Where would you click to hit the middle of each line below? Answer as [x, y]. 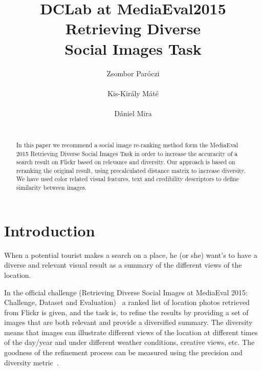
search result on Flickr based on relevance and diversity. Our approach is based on [126, 162]
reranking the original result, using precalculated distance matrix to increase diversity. [131, 170]
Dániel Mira [133, 113]
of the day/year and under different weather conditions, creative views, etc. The [129, 342]
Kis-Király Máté [133, 93]
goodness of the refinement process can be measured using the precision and [123, 352]
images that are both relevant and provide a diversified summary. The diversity [128, 322]
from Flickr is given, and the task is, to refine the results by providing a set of [126, 312]
